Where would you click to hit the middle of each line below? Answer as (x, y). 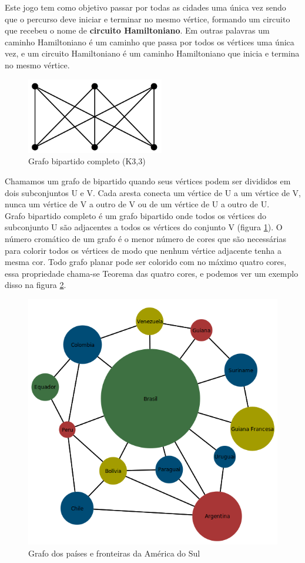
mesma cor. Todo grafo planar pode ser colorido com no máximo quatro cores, (146, 262)
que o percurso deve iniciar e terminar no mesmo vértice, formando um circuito (148, 19)
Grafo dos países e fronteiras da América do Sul (114, 553)
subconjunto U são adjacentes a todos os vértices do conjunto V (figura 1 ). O (144, 227)
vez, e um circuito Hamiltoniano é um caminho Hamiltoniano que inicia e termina (152, 53)
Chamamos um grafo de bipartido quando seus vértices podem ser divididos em (148, 181)
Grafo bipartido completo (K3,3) (87, 161)
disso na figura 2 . (36, 285)
